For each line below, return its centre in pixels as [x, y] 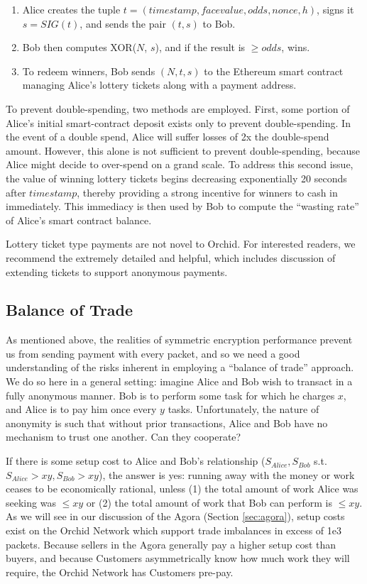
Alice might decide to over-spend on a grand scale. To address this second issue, [180, 164]
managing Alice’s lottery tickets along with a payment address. [159, 85]
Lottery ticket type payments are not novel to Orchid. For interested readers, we [181, 244]
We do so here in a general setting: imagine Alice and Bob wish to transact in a [179, 381]
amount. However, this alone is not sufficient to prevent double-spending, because [183, 150]
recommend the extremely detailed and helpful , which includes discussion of [171, 257]
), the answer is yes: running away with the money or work [226, 474]
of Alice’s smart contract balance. [79, 220]
